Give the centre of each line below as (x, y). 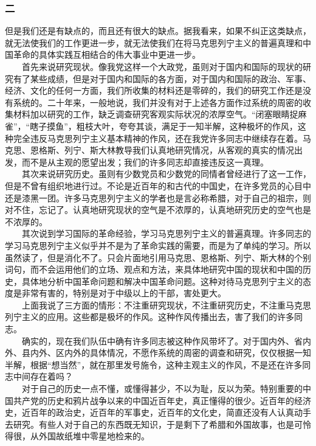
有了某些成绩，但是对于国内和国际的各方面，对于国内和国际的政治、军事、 (162, 78)
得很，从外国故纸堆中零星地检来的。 (77, 436)
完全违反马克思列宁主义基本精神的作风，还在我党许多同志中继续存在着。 (158, 138)
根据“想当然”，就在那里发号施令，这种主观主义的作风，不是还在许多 (166, 364)
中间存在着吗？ (43, 376)
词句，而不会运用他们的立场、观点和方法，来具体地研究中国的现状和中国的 (154, 269)
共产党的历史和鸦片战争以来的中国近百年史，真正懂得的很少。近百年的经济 (162, 400)
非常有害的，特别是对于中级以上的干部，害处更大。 (124, 293)
